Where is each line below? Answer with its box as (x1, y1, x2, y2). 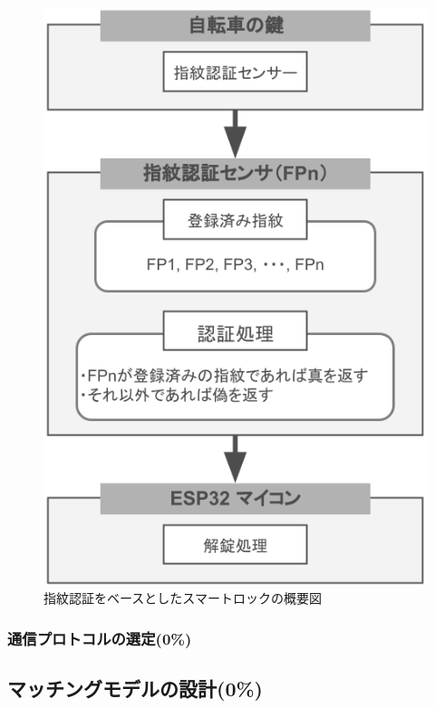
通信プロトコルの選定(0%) (7, 627, 192, 649)
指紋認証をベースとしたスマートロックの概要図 (43, 588, 322, 608)
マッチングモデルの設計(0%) (7, 675, 263, 703)
